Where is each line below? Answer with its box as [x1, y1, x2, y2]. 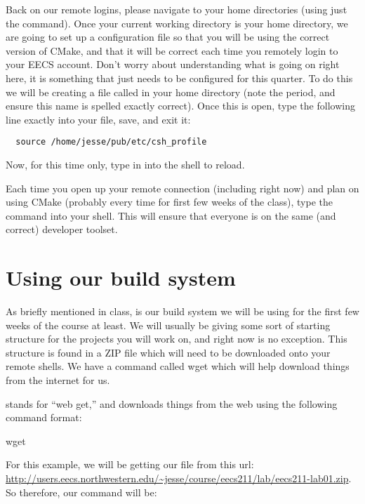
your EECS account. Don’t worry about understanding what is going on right [6, 57, 340, 72]
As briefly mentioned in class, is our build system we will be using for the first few [6, 304, 359, 319]
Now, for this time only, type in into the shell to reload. [6, 157, 245, 171]
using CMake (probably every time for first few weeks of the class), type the [6, 194, 333, 209]
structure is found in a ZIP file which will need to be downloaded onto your [6, 345, 331, 359]
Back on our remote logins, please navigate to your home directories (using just [6, 2, 347, 16]
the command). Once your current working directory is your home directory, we [6, 15, 348, 30]
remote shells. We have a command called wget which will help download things [6, 359, 350, 373]
